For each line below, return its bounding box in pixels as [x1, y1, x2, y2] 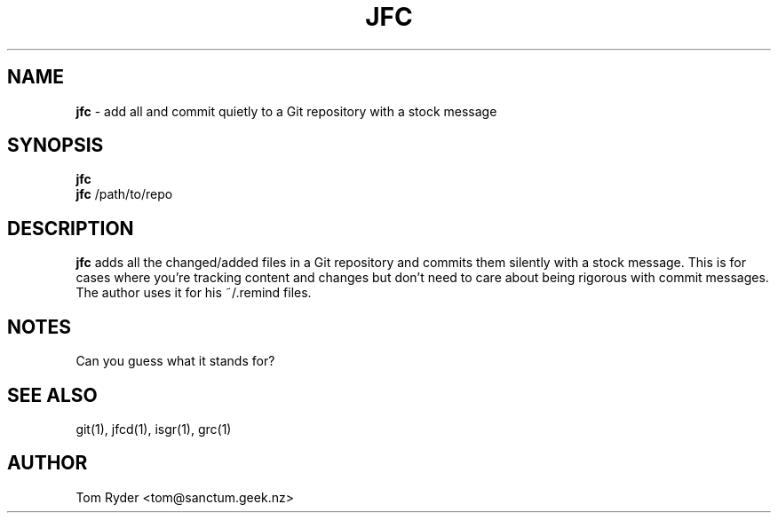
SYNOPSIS [7, 134, 104, 157]
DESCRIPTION [7, 217, 134, 240]
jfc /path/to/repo [75, 186, 173, 202]
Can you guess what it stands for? [75, 353, 275, 369]
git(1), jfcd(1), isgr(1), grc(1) [75, 421, 232, 437]
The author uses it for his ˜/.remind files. [75, 285, 312, 301]
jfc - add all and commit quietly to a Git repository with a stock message [75, 103, 497, 119]
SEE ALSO [7, 383, 98, 406]
